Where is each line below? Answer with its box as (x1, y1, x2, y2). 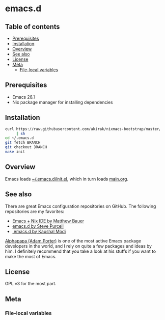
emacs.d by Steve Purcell (12, 223, 64, 229)
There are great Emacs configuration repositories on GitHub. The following (5, 203, 156, 209)
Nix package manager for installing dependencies (12, 99, 113, 105)
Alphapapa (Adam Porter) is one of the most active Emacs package (5, 238, 141, 243)
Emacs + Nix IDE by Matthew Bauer (12, 218, 84, 224)
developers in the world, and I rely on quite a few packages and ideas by (5, 243, 152, 249)
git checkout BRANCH (5, 145, 48, 150)
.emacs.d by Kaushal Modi (12, 228, 66, 234)
